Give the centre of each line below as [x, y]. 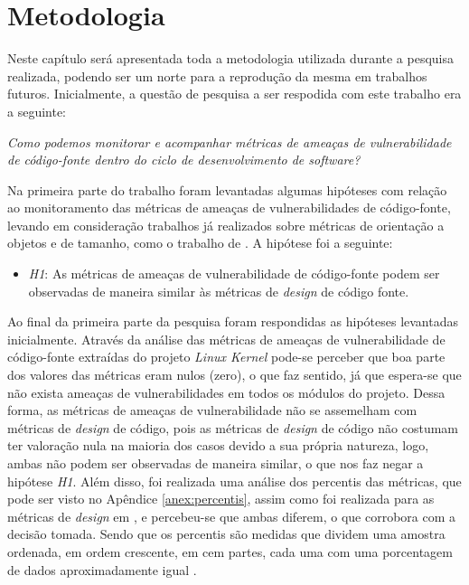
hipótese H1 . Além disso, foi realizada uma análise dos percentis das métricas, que [234, 481]
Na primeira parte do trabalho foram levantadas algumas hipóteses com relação [227, 189]
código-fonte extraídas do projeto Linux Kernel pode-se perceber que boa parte [226, 357]
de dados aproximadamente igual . [102, 569]
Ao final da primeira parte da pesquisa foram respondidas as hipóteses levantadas [233, 321]
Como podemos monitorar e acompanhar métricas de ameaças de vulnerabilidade [230, 142]
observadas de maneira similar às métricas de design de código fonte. [219, 291]
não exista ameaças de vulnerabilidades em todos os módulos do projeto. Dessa [226, 392]
